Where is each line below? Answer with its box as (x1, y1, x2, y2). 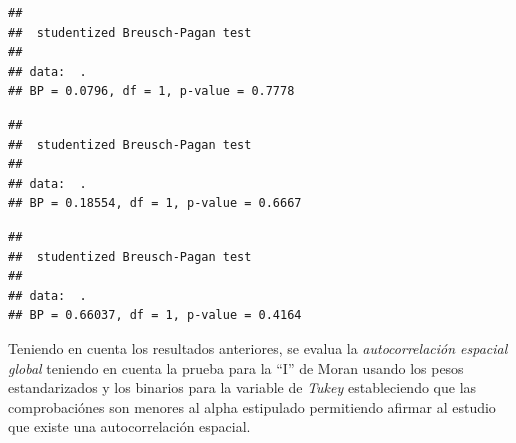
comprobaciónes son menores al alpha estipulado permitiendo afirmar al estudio (8, 396, 496, 417)
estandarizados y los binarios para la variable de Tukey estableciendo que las (8, 377, 477, 398)
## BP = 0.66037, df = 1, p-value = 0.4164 (8, 308, 302, 323)
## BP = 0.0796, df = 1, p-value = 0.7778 (8, 84, 295, 99)
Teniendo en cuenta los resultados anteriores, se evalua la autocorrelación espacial (8, 337, 508, 358)
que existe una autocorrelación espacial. (8, 416, 251, 437)
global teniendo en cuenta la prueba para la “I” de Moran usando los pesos (8, 357, 464, 378)
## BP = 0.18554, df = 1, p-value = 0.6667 (8, 196, 302, 211)
